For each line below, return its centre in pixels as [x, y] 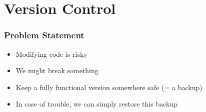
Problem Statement [44, 35]
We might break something [57, 70]
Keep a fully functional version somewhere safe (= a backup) [109, 87]
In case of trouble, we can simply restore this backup [96, 104]
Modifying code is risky [51, 54]
